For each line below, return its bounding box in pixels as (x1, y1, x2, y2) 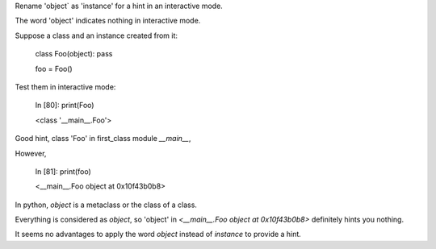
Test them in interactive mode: (15, 81, 116, 92)
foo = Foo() (35, 64, 73, 73)
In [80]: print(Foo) (35, 101, 94, 110)
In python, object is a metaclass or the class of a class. (15, 200, 198, 210)
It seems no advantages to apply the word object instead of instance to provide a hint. (15, 230, 302, 239)
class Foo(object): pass (35, 49, 113, 59)
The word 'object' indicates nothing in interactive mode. (15, 16, 201, 26)
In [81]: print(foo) (35, 166, 92, 176)
